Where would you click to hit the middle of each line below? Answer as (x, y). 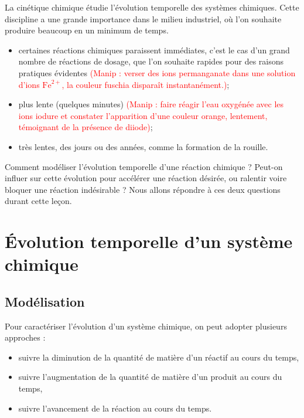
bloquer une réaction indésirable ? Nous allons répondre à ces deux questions (143, 189)
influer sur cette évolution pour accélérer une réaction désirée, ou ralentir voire (146, 178)
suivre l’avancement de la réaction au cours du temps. (115, 408)
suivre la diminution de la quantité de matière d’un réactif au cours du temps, (159, 357)
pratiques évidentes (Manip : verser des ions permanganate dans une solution (157, 72)
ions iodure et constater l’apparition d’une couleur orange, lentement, (143, 115)
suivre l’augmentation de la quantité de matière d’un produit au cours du (150, 377)
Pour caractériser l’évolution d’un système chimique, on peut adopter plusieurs (146, 326)
